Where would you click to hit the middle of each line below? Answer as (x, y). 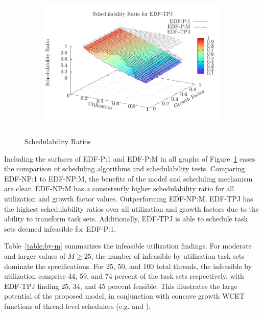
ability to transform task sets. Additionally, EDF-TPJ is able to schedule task (126, 219)
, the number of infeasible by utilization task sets (168, 255)
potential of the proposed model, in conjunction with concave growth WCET (124, 296)
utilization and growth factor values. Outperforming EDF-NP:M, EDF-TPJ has (129, 198)
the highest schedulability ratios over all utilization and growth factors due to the (132, 208)
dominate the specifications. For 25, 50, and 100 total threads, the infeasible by (128, 266)
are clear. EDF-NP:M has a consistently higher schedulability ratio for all (119, 188)
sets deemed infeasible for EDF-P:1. (60, 228)
